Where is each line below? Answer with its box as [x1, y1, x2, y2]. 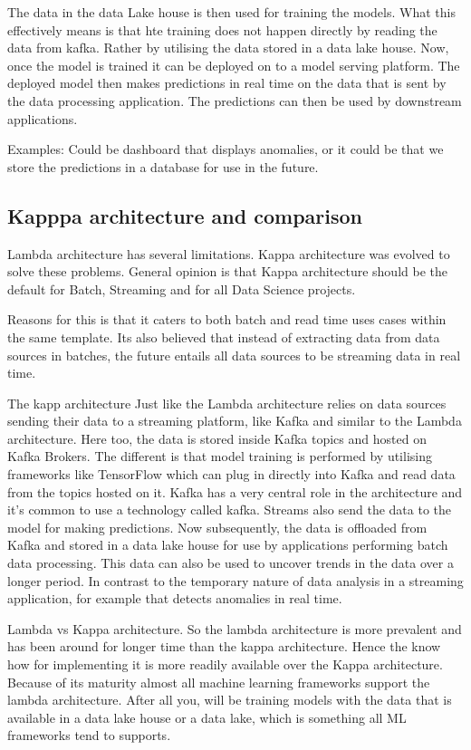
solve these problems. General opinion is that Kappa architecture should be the [7, 262, 447, 281]
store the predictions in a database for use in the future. [7, 157, 319, 176]
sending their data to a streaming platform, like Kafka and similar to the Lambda [7, 411, 462, 430]
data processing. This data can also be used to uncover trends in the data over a [7, 553, 454, 572]
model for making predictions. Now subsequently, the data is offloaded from [7, 517, 428, 536]
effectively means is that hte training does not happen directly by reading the [7, 20, 437, 39]
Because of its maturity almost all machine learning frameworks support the [7, 672, 430, 691]
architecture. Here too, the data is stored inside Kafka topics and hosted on [7, 428, 427, 447]
